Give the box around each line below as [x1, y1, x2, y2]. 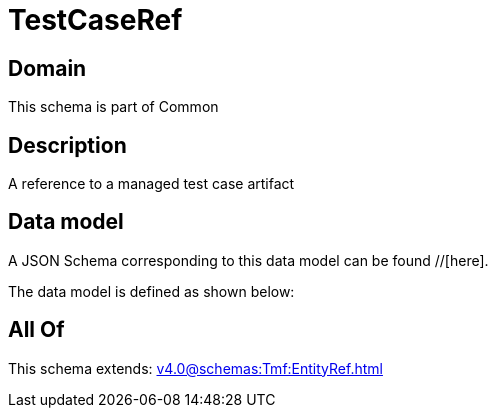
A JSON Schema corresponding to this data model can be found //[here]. [8, 251, 489, 269]
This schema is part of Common [8, 98, 219, 116]
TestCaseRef [8, 3, 183, 37]
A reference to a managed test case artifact [8, 175, 295, 193]
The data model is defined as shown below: [8, 282, 295, 300]
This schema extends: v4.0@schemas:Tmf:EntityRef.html [8, 359, 383, 377]
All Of [8, 317, 65, 343]
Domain [8, 55, 87, 81]
